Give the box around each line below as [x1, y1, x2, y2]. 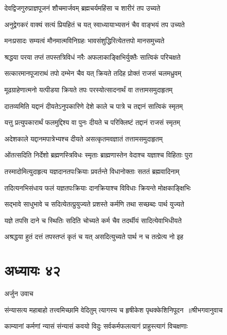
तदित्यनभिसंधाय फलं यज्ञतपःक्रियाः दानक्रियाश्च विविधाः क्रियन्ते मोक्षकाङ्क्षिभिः [4, 182, 191, 193]
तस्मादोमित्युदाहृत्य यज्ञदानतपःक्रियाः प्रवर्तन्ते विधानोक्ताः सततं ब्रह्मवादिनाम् [4, 166, 179, 176]
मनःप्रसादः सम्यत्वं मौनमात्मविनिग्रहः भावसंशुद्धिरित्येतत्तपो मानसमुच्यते [4, 35, 165, 46]
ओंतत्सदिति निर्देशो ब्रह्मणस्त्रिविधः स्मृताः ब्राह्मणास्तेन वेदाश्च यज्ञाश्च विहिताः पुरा [4, 150, 192, 160]
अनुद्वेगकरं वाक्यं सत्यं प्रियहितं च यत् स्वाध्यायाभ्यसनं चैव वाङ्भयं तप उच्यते [4, 19, 185, 29]
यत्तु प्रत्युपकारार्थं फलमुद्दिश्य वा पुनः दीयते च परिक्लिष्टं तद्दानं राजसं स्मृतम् [4, 117, 180, 127]
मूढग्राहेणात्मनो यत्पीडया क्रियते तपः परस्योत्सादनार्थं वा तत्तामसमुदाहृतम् [4, 84, 173, 94]
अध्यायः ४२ [4, 260, 61, 280]
